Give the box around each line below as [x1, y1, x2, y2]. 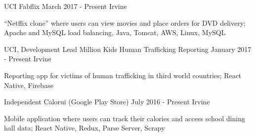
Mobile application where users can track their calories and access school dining [4, 113, 245, 123]
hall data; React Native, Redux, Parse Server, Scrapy [4, 123, 165, 133]
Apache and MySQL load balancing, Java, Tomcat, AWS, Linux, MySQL [4, 27, 226, 38]
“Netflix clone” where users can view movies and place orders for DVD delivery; [4, 17, 246, 28]
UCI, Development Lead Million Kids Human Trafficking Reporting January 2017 [4, 44, 252, 54]
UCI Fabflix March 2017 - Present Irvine [4, 1, 127, 11]
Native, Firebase [4, 80, 53, 90]
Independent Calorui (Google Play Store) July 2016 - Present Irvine [4, 96, 210, 107]
